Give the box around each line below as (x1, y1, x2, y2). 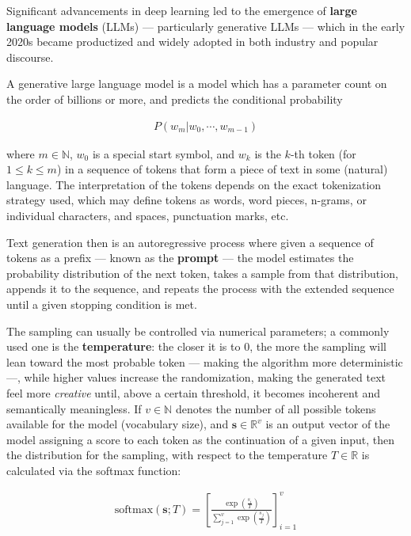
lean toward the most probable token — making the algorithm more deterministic (6, 353, 403, 370)
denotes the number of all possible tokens (175, 400, 376, 416)
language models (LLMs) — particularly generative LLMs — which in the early (6, 17, 405, 34)
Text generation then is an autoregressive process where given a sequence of (6, 234, 374, 250)
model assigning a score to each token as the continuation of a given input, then (6, 431, 394, 447)
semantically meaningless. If (6, 400, 142, 416)
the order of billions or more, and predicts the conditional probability (6, 90, 343, 107)
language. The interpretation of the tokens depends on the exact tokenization (6, 176, 382, 192)
